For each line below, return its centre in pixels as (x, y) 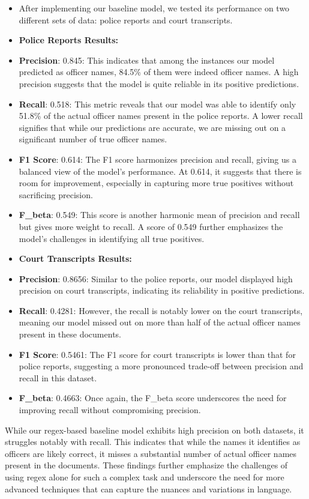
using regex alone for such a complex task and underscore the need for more (145, 477)
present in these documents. (70, 334)
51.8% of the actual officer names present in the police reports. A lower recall (161, 116)
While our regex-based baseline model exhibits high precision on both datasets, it (154, 430)
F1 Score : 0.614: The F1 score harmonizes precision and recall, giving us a (157, 159)
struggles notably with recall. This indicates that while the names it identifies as (153, 442)
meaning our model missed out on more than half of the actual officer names (160, 322)
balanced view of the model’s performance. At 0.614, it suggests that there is (160, 171)
